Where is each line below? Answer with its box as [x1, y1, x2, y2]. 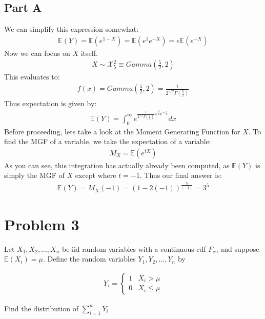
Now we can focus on [4, 47, 70, 58]
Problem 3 [4, 213, 79, 234]
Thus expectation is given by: [4, 98, 97, 109]
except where [75, 170, 116, 181]
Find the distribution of [4, 303, 79, 313]
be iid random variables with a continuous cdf [62, 243, 206, 254]
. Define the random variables [43, 253, 136, 264]
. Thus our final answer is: [139, 170, 222, 181]
